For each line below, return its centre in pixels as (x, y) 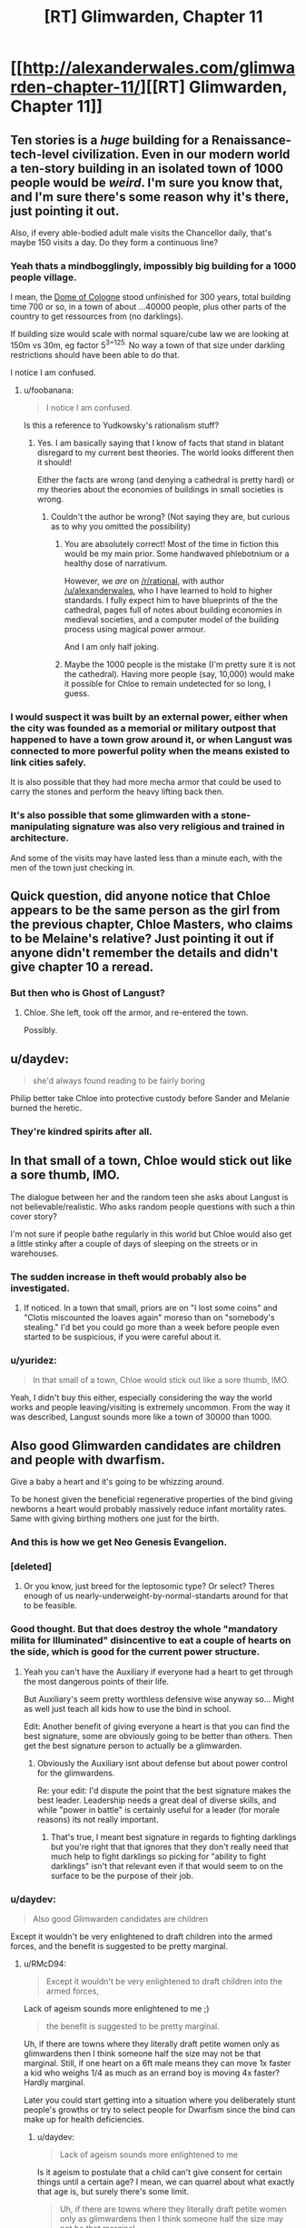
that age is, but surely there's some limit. (113, 2191)
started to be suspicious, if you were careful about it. (122, 1337)
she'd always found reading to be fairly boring (118, 1081)
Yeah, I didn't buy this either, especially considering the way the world (142, 1397)
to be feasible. (50, 1606)
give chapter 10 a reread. (82, 966)
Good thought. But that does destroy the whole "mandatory (144, 1629)
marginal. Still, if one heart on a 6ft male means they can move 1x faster (157, 2063)
